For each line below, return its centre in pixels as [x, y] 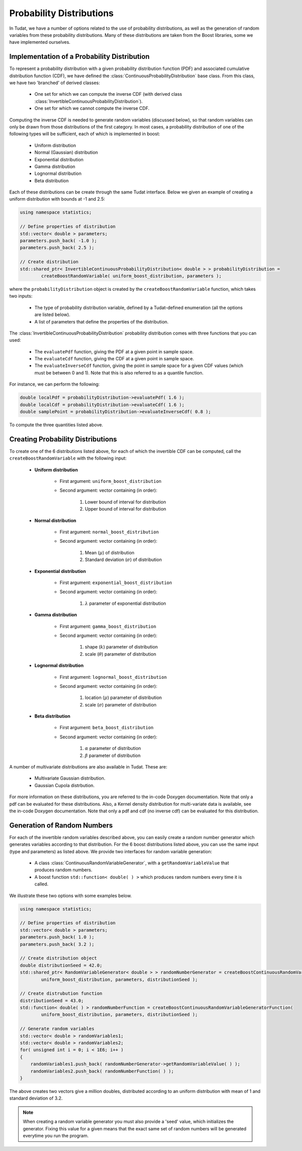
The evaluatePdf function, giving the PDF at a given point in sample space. [114, 351]
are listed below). [52, 314]
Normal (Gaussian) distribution [66, 152]
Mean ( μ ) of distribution [109, 552]
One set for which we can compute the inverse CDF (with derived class [108, 94]
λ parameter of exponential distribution [125, 603]
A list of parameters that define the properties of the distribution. [101, 322]
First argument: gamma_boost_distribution [108, 626]
